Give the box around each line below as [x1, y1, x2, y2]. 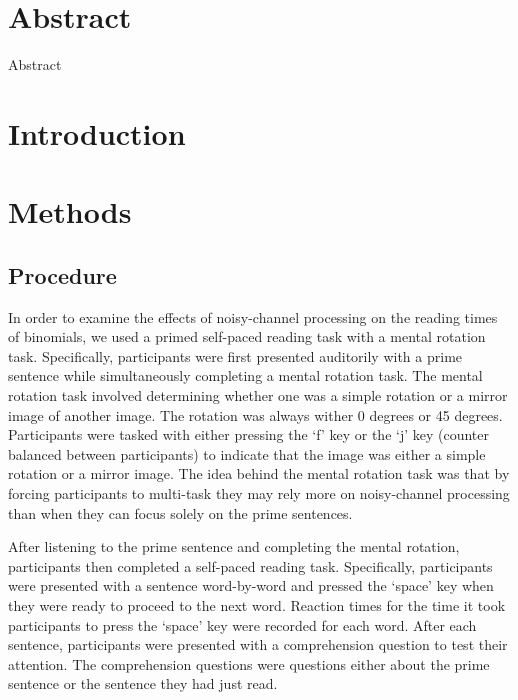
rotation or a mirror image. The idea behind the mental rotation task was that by [8, 463, 510, 484]
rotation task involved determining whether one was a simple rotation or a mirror [8, 385, 508, 406]
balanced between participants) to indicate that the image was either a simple [8, 443, 486, 464]
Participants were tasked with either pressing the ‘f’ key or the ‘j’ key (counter [8, 424, 489, 445]
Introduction [8, 112, 186, 153]
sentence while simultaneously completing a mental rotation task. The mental [8, 365, 483, 386]
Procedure [8, 259, 117, 290]
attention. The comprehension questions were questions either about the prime [8, 653, 490, 674]
